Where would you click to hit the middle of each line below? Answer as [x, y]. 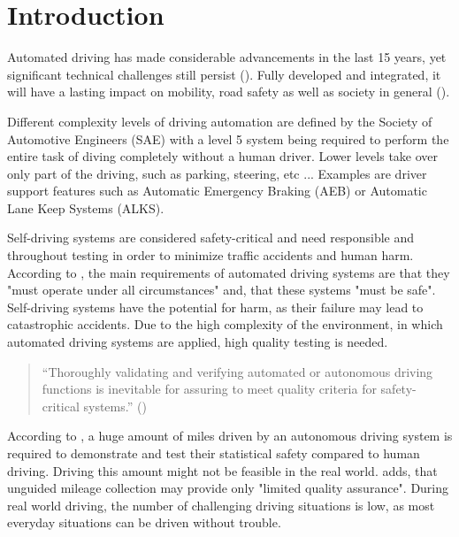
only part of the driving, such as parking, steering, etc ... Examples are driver [217, 173]
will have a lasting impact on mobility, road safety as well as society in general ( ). [229, 92]
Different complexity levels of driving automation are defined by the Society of [220, 121]
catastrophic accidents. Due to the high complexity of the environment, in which [225, 324]
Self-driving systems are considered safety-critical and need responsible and [211, 238]
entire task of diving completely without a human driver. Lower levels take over [223, 156]
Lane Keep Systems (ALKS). [86, 207]
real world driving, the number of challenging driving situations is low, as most [221, 505]
